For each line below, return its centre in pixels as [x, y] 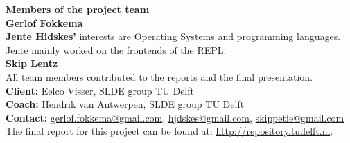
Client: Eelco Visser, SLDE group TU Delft [100, 90]
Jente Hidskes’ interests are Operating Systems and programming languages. [173, 36]
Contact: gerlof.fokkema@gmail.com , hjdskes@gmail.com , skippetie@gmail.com [175, 117]
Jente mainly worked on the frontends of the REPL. [116, 49]
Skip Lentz [32, 63]
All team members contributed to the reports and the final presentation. [159, 76]
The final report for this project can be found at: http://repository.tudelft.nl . [169, 131]
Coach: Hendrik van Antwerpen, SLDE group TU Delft [125, 104]
